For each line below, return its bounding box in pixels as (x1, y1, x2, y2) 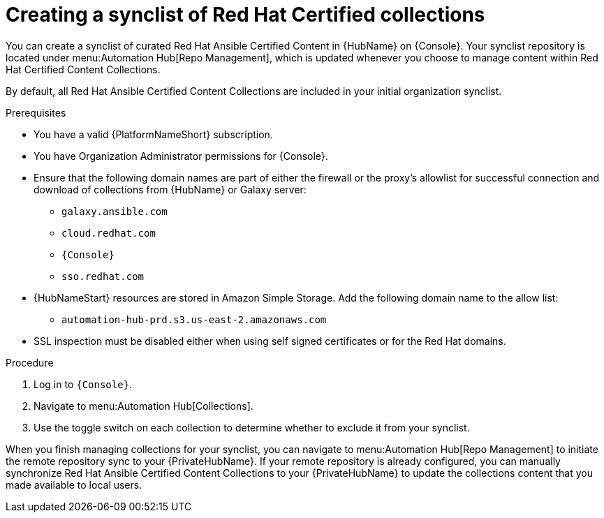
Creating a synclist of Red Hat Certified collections (6, 3, 485, 27)
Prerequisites (6, 106, 66, 119)
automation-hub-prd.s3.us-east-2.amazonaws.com (61, 313, 327, 325)
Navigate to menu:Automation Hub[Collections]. (34, 399, 253, 412)
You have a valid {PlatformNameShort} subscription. (34, 128, 273, 140)
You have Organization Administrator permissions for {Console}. (34, 149, 328, 162)
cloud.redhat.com (61, 227, 156, 239)
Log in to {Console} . (34, 378, 133, 390)
